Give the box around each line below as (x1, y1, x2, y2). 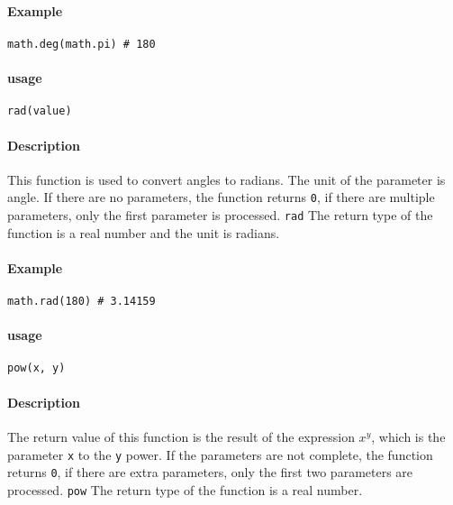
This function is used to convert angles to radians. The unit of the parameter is (7, 170, 446, 188)
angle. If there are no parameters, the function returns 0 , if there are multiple (7, 188, 435, 207)
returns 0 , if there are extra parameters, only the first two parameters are (7, 463, 413, 482)
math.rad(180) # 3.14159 (7, 295, 156, 308)
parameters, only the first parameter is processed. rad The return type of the (7, 205, 433, 224)
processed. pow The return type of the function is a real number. (7, 480, 363, 499)
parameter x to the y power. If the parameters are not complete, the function (7, 445, 433, 464)
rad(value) (7, 105, 72, 118)
